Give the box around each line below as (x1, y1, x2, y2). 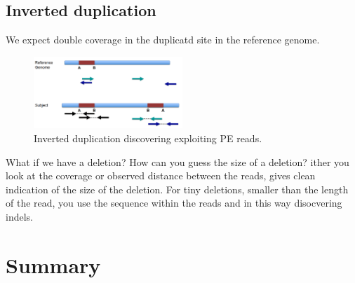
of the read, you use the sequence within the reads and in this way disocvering (6, 195, 342, 210)
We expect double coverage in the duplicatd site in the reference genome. (6, 32, 320, 47)
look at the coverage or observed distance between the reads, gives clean (6, 168, 316, 183)
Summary (6, 250, 101, 279)
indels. (6, 209, 33, 223)
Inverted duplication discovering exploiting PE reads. (34, 130, 262, 145)
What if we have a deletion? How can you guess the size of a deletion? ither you (6, 154, 349, 169)
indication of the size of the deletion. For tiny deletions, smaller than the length (6, 181, 349, 196)
